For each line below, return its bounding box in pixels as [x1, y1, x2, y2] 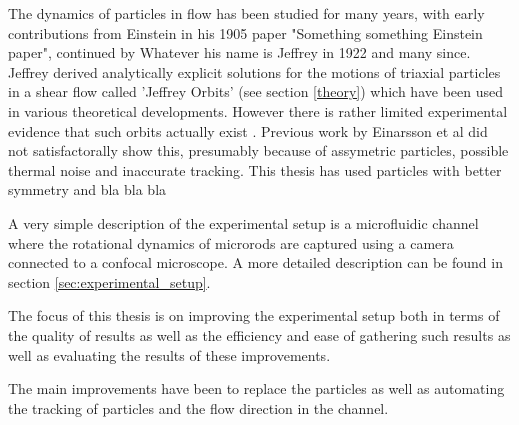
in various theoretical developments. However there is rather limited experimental [8, 100, 508, 121]
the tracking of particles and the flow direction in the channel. [8, 397, 389, 418]
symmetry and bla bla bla [8, 179, 167, 200]
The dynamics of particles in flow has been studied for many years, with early [8, 3, 485, 23]
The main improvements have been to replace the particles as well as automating [8, 378, 505, 399]
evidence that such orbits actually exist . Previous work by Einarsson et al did [8, 120, 488, 141]
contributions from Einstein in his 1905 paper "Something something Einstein [8, 22, 483, 43]
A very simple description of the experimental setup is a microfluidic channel [8, 212, 479, 233]
